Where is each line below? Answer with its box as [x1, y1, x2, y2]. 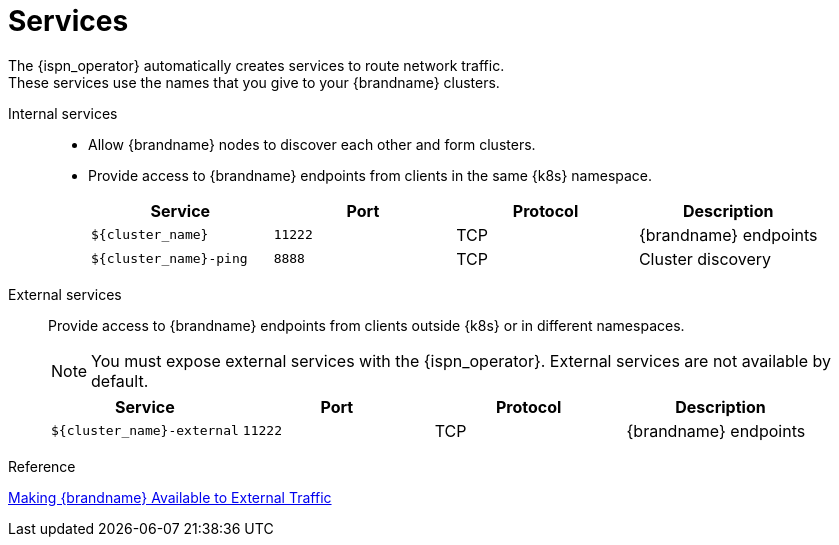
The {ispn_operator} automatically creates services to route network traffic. [8, 56, 505, 74]
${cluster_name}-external [51, 423, 239, 439]
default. [91, 370, 149, 391]
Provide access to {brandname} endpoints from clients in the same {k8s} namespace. [88, 166, 653, 184]
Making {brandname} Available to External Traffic [8, 488, 332, 506]
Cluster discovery [638, 248, 772, 269]
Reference [8, 457, 76, 475]
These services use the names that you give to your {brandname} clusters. [8, 73, 500, 91]
